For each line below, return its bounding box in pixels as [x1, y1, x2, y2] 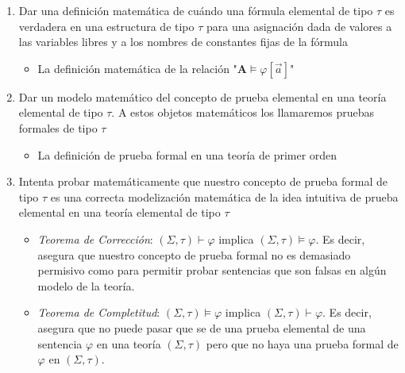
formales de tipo [18, 119, 98, 136]
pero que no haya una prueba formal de [206, 335, 399, 352]
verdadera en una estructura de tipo [18, 17, 195, 34]
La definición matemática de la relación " [37, 60, 237, 76]
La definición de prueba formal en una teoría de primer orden [37, 146, 337, 163]
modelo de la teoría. [37, 277, 135, 294]
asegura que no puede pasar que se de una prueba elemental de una [37, 319, 366, 336]
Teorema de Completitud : [37, 304, 160, 321]
